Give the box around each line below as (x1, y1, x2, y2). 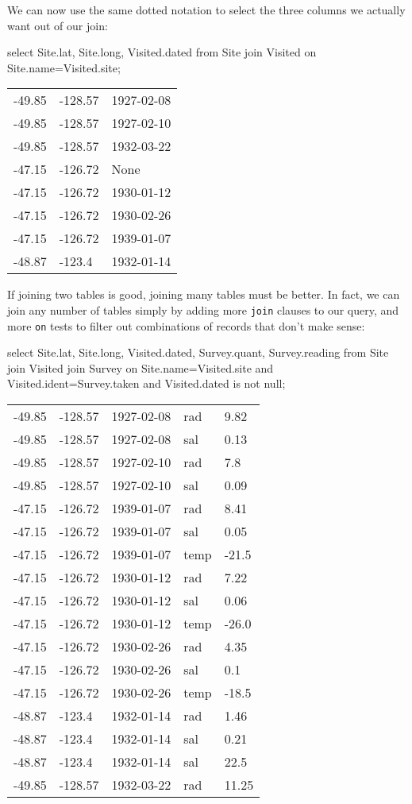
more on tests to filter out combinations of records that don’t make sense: (7, 317, 365, 334)
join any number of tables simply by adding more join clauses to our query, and (7, 301, 399, 318)
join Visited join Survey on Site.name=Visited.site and (7, 359, 274, 376)
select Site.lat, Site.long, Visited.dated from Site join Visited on (7, 44, 317, 60)
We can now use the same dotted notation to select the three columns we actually (7, 2, 406, 17)
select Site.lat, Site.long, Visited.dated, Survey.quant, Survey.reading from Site (7, 344, 389, 361)
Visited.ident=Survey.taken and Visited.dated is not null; (7, 375, 286, 392)
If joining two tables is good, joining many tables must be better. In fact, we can (7, 286, 400, 303)
